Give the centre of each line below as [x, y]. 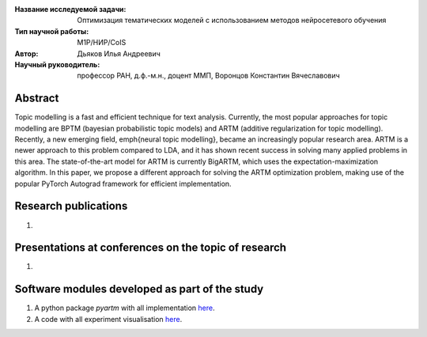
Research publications [71, 206]
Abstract [37, 98]
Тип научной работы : [52, 31]
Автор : [26, 53]
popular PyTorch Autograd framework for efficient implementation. [123, 184]
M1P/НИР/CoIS [102, 43]
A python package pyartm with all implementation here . [125, 308]
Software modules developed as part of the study [139, 289]
